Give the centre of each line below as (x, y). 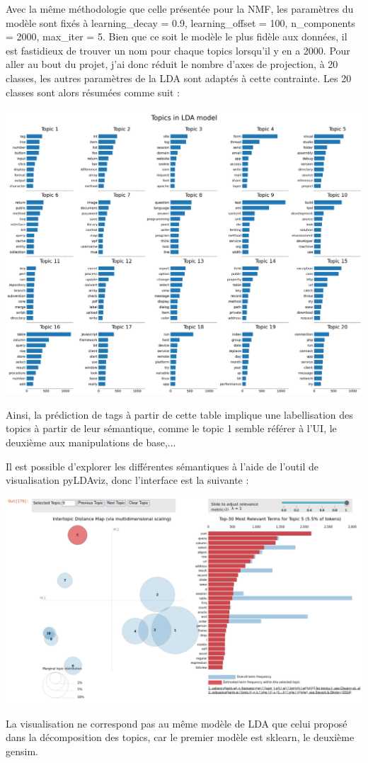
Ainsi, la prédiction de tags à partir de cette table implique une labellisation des (179, 414)
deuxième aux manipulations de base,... (91, 442)
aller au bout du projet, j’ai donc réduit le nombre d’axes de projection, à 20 (172, 64)
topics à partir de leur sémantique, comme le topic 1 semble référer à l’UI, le (171, 428)
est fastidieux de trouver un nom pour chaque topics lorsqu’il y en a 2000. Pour (178, 50)
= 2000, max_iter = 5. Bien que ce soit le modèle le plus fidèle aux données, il (177, 36)
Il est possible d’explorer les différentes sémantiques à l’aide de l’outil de (162, 466)
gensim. (22, 751)
